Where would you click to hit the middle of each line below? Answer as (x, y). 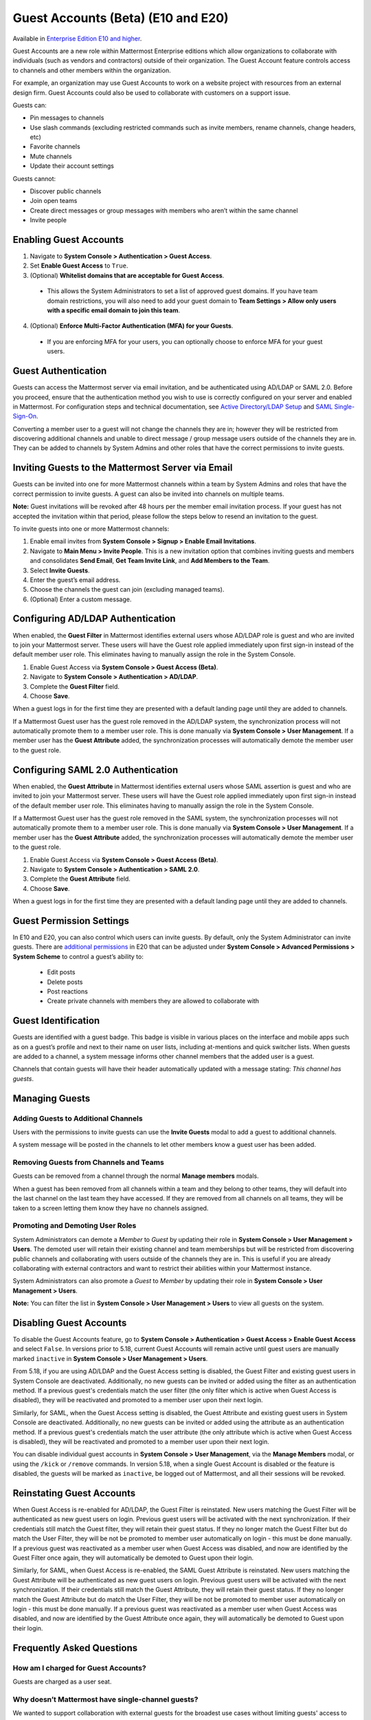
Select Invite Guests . (60, 570)
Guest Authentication (60, 371)
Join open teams (54, 201)
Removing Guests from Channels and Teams (88, 1163)
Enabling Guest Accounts (68, 240)
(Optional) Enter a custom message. (81, 599)
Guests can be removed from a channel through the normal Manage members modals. (136, 1176)
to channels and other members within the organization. (92, 70)
